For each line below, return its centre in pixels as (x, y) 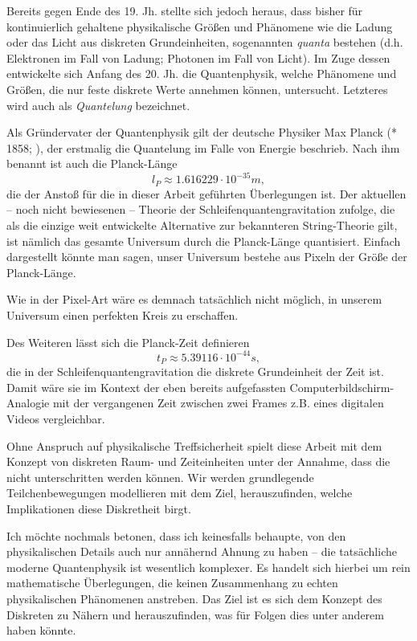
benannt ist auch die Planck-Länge (92, 163)
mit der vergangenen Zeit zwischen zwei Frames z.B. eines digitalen (218, 403)
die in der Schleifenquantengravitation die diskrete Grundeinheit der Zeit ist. (195, 372)
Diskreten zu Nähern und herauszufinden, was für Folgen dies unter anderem (195, 614)
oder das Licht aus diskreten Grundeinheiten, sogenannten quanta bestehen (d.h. (205, 42)
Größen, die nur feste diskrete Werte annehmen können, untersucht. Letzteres (197, 89)
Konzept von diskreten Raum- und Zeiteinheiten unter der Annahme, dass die (198, 461)
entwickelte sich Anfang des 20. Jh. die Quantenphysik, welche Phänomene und (202, 73)
